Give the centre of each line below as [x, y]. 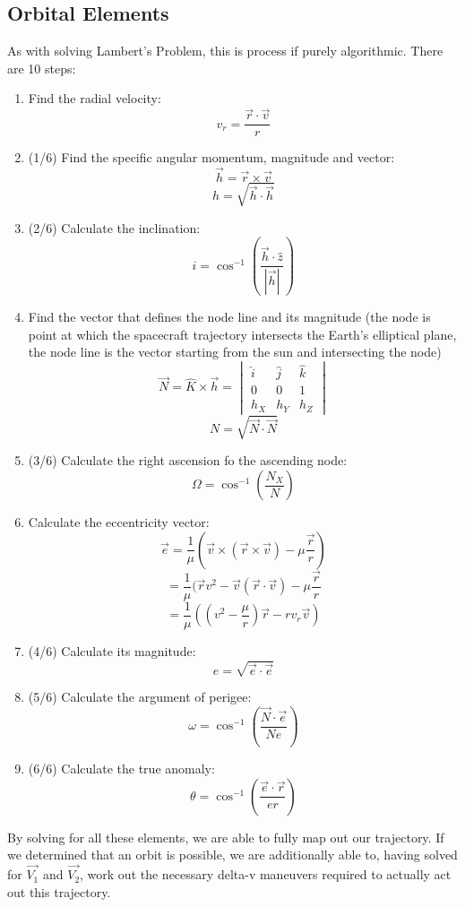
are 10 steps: [42, 68]
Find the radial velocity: [95, 98]
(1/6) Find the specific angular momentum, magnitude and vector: [211, 157]
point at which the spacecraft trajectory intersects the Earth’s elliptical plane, [242, 334]
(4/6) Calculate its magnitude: [112, 650]
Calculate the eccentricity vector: [119, 522]
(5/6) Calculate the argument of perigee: [140, 697]
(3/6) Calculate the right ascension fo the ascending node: [188, 460]
